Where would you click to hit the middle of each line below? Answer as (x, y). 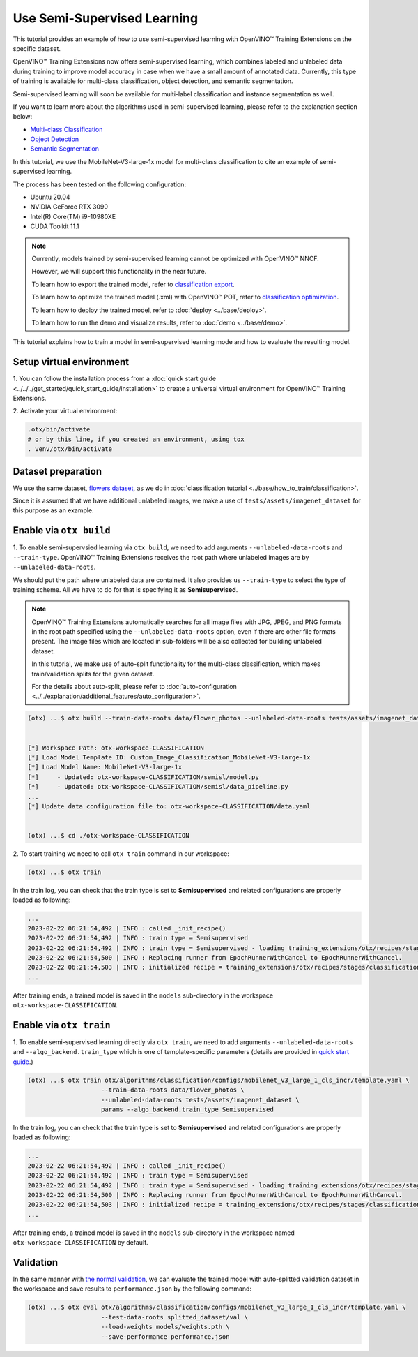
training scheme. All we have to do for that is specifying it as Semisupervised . (125, 589)
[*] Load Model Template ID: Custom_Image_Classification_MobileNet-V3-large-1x (169, 757)
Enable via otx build (62, 531)
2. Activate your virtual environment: (65, 411)
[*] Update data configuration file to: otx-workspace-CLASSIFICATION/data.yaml (169, 806)
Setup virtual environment (71, 362)
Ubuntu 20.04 (50, 197)
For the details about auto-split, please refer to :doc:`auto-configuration (134, 687)
